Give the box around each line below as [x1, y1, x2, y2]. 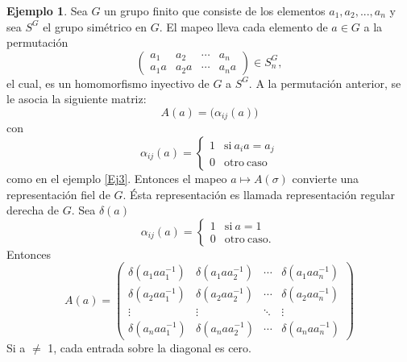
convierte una [292, 170, 359, 187]
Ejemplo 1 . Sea [6, 2, 88, 19]
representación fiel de [6, 185, 110, 202]
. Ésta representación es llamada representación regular [123, 185, 396, 202]
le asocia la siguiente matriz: [6, 90, 147, 107]
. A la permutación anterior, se [248, 74, 401, 91]
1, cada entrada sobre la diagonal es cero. [48, 339, 251, 356]
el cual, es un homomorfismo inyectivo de [6, 74, 210, 91]
